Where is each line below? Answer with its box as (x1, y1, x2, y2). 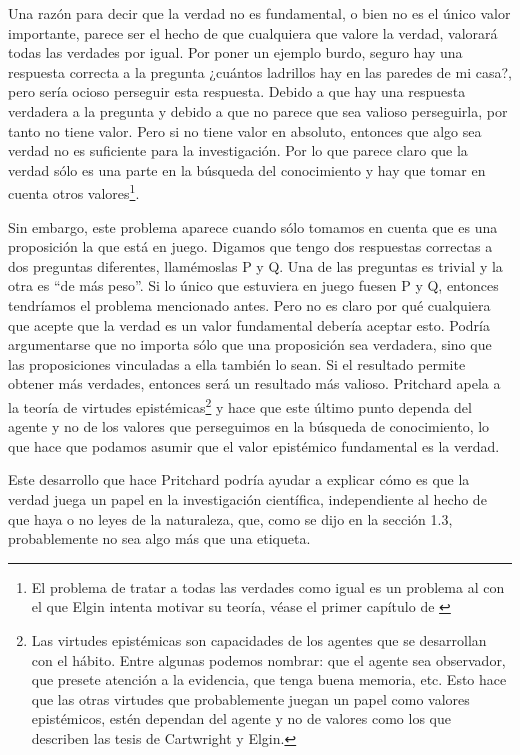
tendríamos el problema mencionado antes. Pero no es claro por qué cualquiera (8, 294, 491, 315)
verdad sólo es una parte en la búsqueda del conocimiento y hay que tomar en (8, 159, 486, 180)
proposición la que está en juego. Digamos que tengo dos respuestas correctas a (8, 236, 493, 257)
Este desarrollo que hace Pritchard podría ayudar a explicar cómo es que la (8, 469, 470, 490)
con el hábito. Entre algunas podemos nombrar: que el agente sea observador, (31, 649, 506, 670)
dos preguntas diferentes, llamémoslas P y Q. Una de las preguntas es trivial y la (8, 255, 503, 276)
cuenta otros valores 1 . (8, 180, 140, 203)
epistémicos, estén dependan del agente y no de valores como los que (31, 708, 451, 729)
